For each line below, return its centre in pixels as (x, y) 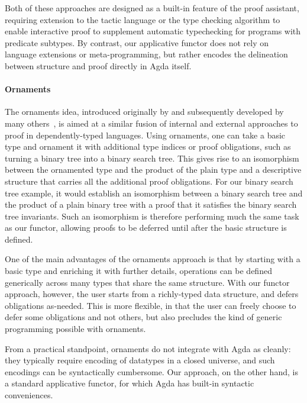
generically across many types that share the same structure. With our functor (147, 282)
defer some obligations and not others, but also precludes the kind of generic (143, 317)
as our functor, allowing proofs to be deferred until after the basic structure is (146, 228)
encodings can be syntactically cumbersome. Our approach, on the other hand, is (151, 371)
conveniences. (29, 395)
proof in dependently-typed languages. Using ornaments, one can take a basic (145, 135)
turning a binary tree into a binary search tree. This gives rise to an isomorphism (152, 158)
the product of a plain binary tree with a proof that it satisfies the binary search (151, 204)
